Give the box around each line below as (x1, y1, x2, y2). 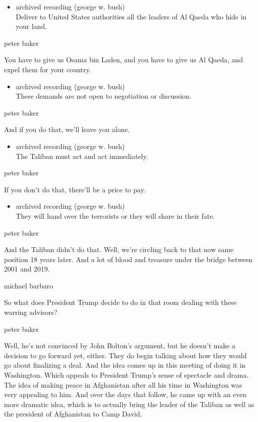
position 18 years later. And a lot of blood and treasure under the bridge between (4, 254, 253, 264)
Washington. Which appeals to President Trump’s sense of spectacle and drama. (4, 370, 249, 380)
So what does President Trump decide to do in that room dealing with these (4, 297, 237, 307)
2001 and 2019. (4, 264, 50, 274)
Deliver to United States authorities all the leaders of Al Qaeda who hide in (15, 11, 247, 21)
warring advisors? (4, 307, 58, 317)
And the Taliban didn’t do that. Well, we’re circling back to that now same (4, 244, 234, 255)
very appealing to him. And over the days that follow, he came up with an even (4, 389, 247, 400)
